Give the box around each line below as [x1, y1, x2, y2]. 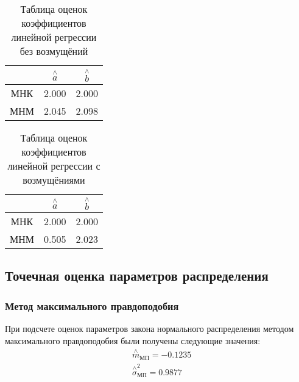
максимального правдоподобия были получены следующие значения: [5, 334, 261, 347]
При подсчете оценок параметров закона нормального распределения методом [5, 322, 294, 335]
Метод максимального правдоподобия [5, 298, 179, 313]
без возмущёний [19, 44, 88, 58]
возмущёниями [23, 172, 85, 187]
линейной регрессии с [7, 158, 100, 173]
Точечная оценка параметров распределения [5, 266, 269, 285]
